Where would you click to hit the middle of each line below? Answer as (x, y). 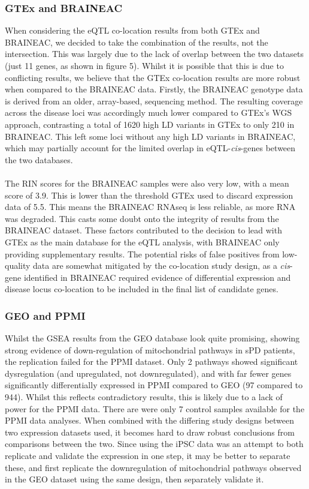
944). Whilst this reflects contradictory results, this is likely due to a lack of (144, 397)
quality (18, 265)
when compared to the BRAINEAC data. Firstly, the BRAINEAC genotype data (154, 89)
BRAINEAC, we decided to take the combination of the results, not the (137, 42)
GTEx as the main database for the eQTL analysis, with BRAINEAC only (142, 241)
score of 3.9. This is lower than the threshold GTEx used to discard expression (149, 195)
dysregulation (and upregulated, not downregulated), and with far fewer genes (148, 373)
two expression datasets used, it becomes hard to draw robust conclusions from (150, 432)
